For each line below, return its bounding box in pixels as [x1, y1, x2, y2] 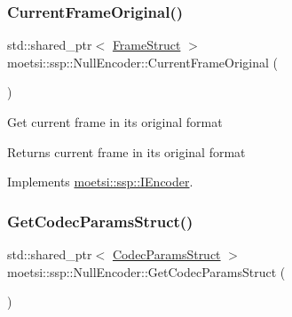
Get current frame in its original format [7, 113, 223, 131]
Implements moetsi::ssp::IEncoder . [7, 172, 193, 191]
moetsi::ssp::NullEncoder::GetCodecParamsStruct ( [7, 262, 286, 281]
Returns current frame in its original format [7, 142, 246, 161]
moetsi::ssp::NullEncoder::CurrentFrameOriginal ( [7, 52, 278, 71]
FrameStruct [112, 36, 181, 54]
